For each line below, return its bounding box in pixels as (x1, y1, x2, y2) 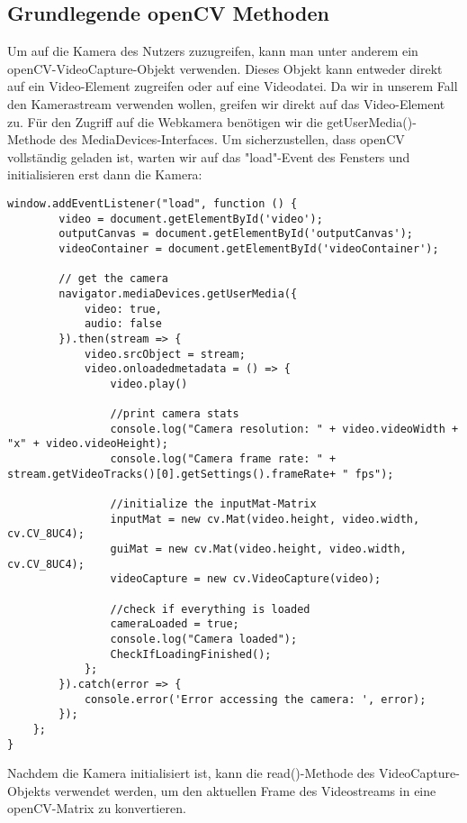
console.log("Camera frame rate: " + (110, 453, 337, 466)
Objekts (7, 781, 50, 800)
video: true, (84, 302, 162, 315)
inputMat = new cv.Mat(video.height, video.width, (110, 512, 420, 526)
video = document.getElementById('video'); (58, 212, 323, 225)
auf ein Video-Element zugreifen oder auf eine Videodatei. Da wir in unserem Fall (7, 77, 458, 96)
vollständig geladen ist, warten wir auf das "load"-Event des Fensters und (7, 147, 410, 166)
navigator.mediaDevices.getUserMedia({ (58, 287, 298, 300)
